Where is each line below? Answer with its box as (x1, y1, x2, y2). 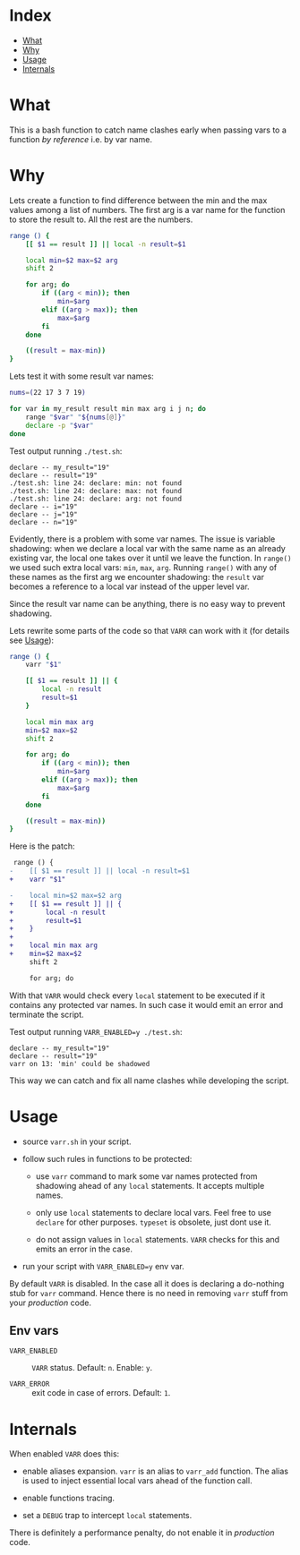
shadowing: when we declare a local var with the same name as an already (9, 543, 287, 553)
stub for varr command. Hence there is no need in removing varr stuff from (9, 1287, 288, 1298)
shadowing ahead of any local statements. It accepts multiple (35, 1180, 265, 1191)
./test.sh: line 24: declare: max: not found (9, 486, 182, 495)
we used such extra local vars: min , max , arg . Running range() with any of (9, 561, 278, 573)
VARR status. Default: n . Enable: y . (31, 1363, 153, 1373)
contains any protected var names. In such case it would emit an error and (9, 999, 284, 1010)
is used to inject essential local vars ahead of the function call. (21, 1475, 253, 1486)
